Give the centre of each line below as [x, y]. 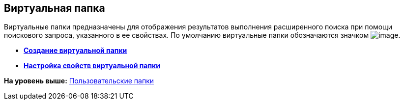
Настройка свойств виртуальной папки [92, 66]
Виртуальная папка [55, 8]
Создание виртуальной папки [75, 51]
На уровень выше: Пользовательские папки [79, 81]
